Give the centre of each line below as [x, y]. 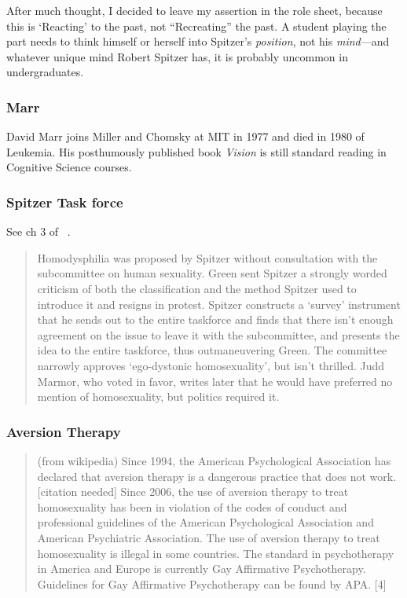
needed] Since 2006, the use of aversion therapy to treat [215, 492]
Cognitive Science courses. [69, 167]
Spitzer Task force [65, 202]
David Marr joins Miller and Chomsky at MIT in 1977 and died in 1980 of [185, 136]
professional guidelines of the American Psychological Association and [205, 522]
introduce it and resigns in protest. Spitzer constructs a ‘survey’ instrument [219, 304]
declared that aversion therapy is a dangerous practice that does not [202, 476]
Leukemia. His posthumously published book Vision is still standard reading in [196, 151]
